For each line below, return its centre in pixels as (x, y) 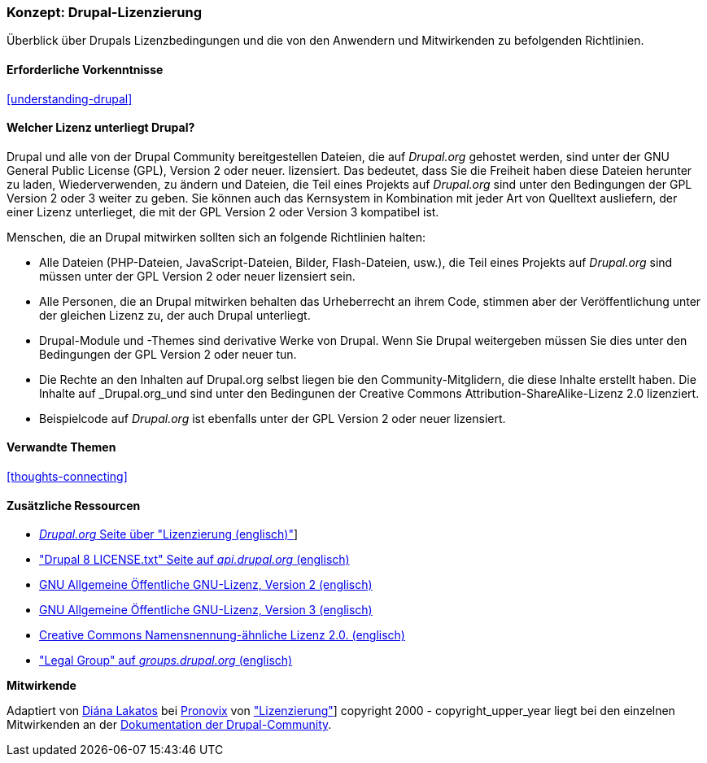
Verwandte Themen (61, 447)
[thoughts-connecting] (67, 477)
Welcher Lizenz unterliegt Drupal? (101, 128)
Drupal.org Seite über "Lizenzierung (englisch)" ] (169, 534)
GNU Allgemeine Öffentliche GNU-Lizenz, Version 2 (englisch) (206, 585)
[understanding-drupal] (70, 98)
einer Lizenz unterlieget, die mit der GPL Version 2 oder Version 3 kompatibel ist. (223, 211)
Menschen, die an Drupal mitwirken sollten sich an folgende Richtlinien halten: (216, 237)
